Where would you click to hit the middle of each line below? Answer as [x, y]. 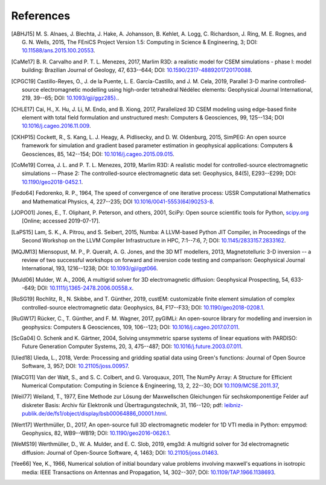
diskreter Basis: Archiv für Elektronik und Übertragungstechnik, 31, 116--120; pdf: [123, 405]
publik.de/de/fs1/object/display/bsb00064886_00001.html [94, 414]
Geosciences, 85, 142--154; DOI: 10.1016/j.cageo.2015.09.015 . [98, 154]
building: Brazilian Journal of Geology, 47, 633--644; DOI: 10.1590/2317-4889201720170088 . [137, 70]
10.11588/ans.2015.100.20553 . [59, 51]
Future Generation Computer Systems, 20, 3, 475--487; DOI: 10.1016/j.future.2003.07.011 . [132, 346]
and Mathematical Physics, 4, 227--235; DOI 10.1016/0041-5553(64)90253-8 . [118, 201]
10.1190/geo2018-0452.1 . [53, 182]
